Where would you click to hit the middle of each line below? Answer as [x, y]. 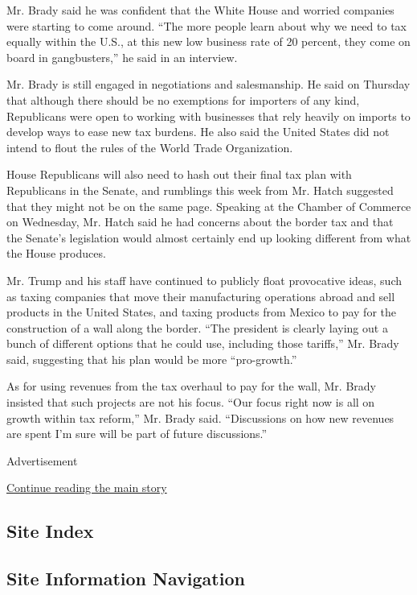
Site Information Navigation [126, 578]
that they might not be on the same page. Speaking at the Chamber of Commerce [209, 206]
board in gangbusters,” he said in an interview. [122, 57]
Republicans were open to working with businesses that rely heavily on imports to [208, 116]
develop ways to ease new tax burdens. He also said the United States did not [198, 132]
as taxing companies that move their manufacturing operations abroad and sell [201, 296]
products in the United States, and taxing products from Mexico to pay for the [201, 312]
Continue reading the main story [87, 488]
